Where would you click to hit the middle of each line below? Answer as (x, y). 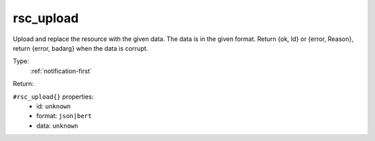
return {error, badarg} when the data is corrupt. (81, 48)
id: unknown (53, 106)
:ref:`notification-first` (61, 71)
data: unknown (57, 126)
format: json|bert (64, 116)
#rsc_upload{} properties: (53, 97)
